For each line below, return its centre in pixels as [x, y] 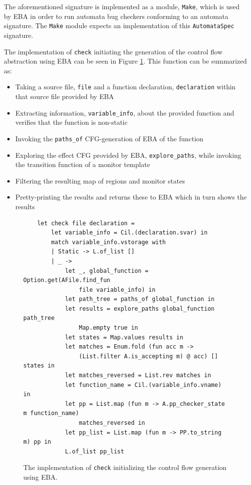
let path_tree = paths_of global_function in [140, 299]
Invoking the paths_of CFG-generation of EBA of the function [109, 138]
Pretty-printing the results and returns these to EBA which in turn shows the [131, 197]
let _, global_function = [107, 271]
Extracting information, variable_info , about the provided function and [125, 112]
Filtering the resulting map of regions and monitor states [100, 180]
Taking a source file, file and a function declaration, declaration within [125, 87]
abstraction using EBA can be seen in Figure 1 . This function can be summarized [125, 61]
